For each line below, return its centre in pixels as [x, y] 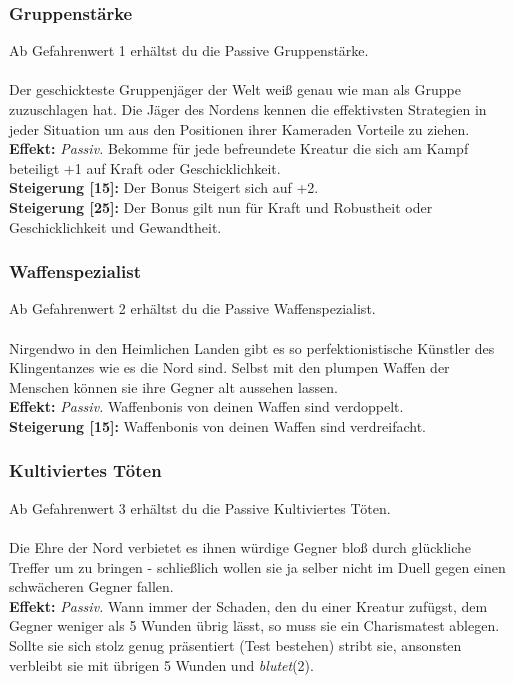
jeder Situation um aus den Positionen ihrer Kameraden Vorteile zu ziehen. [239, 128]
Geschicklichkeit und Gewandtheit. [115, 226]
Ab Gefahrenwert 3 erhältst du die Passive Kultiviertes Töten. [200, 507]
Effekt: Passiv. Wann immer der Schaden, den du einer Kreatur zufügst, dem [248, 605]
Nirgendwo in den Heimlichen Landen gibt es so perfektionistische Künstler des [252, 347]
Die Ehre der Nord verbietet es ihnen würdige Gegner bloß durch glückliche [240, 546]
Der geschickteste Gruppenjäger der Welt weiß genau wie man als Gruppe [235, 89]
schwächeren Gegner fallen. [91, 586]
